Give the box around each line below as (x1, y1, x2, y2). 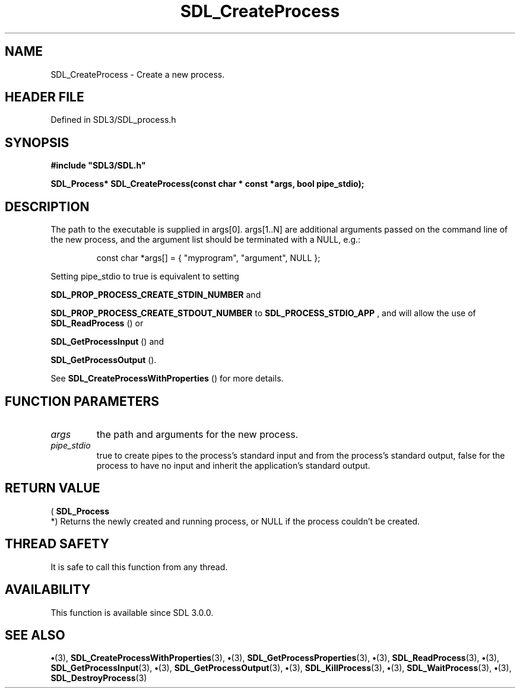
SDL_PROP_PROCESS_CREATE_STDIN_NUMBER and (50, 290, 261, 300)
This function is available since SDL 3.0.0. (50, 607, 214, 618)
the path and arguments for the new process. (96, 428, 299, 440)
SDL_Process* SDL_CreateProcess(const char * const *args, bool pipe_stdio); (50, 179, 364, 189)
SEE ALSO (5, 627, 65, 643)
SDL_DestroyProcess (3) (50, 673, 147, 684)
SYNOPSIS (5, 135, 69, 150)
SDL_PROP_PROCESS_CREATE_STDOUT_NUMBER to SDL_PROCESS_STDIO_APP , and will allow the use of (50, 308, 476, 319)
